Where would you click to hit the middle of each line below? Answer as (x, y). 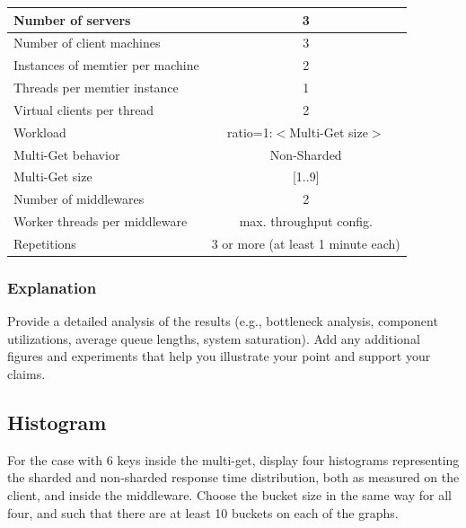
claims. (26, 374)
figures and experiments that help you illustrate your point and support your (219, 356)
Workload (40, 132)
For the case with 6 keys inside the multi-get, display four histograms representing (233, 459)
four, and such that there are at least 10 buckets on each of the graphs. (203, 512)
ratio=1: (250, 132)
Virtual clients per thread (84, 109)
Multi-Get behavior (67, 154)
